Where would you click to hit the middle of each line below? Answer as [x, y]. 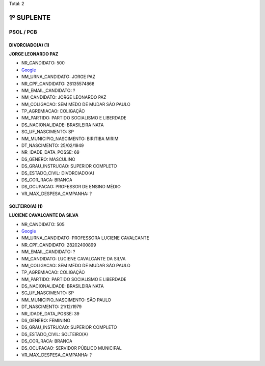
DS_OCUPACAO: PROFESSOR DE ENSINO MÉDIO [71, 187]
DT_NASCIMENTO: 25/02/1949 [53, 145]
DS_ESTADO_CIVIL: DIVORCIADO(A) [58, 173]
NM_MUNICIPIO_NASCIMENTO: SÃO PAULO [66, 300]
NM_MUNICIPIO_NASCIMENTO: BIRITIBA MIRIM [70, 139]
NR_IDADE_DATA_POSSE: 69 [50, 152]
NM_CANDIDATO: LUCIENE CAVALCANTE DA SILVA [74, 258]
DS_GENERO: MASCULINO [48, 159]
